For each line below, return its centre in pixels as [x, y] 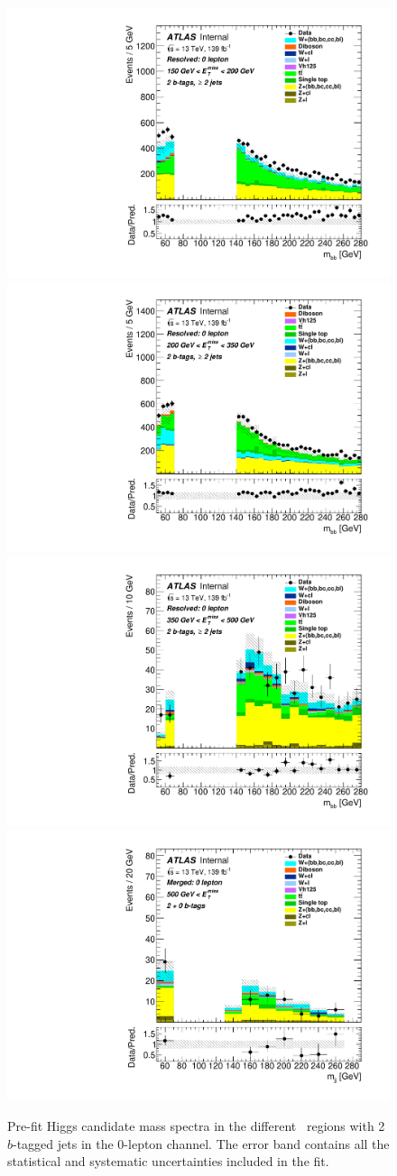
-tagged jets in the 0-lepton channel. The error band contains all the [201, 1143]
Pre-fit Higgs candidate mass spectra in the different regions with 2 [196, 1125]
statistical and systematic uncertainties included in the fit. [168, 1161]
